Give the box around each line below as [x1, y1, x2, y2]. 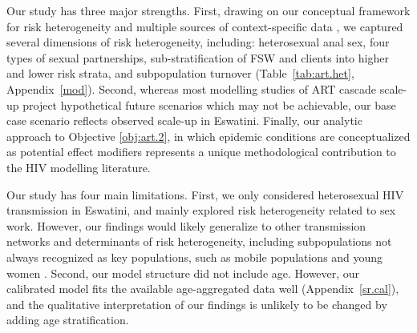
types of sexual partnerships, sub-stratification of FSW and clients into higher [6, 49, 389, 66]
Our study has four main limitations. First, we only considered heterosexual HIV [6, 186, 404, 203]
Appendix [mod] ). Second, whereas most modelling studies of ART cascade [6, 80, 377, 97]
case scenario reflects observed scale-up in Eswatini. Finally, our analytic [6, 112, 362, 129]
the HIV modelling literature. [6, 158, 151, 175]
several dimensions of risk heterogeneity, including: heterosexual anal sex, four [6, 34, 390, 50]
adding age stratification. [6, 311, 129, 328]
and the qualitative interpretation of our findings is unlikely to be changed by [6, 295, 387, 312]
